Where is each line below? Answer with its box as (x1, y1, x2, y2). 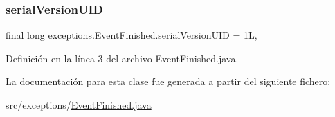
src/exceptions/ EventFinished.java (6, 98, 152, 111)
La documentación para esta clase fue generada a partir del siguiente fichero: (6, 74, 331, 89)
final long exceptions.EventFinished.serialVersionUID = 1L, (6, 28, 257, 42)
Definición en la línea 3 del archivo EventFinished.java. (6, 51, 239, 65)
